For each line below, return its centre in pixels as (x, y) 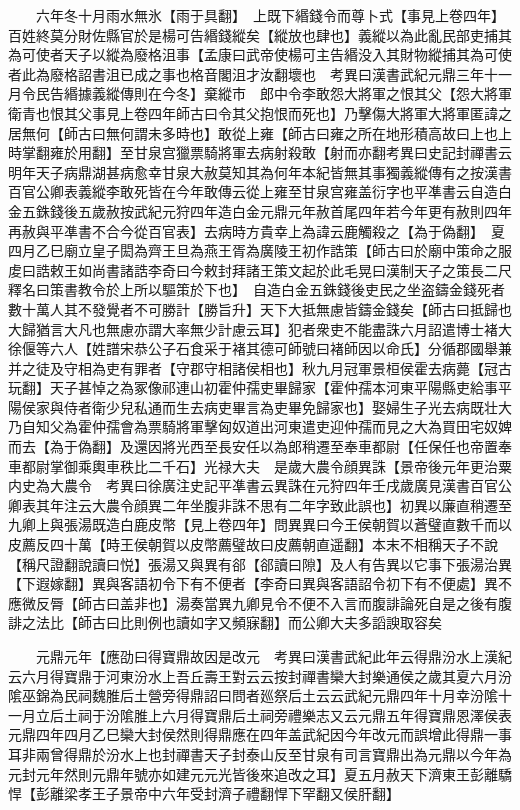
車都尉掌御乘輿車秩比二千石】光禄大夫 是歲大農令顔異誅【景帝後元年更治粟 (260, 465)
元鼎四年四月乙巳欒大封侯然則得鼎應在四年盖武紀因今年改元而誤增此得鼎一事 (260, 734)
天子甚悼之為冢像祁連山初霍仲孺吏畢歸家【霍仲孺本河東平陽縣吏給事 (273, 387)
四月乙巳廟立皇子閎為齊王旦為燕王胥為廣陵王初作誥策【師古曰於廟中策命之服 (260, 250)
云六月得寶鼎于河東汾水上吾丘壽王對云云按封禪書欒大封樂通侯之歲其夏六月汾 (260, 675)
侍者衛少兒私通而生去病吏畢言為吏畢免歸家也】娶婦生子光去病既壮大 (287, 406)
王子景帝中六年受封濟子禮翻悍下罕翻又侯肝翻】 (245, 793)
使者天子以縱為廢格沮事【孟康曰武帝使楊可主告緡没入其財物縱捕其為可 (266, 54)
